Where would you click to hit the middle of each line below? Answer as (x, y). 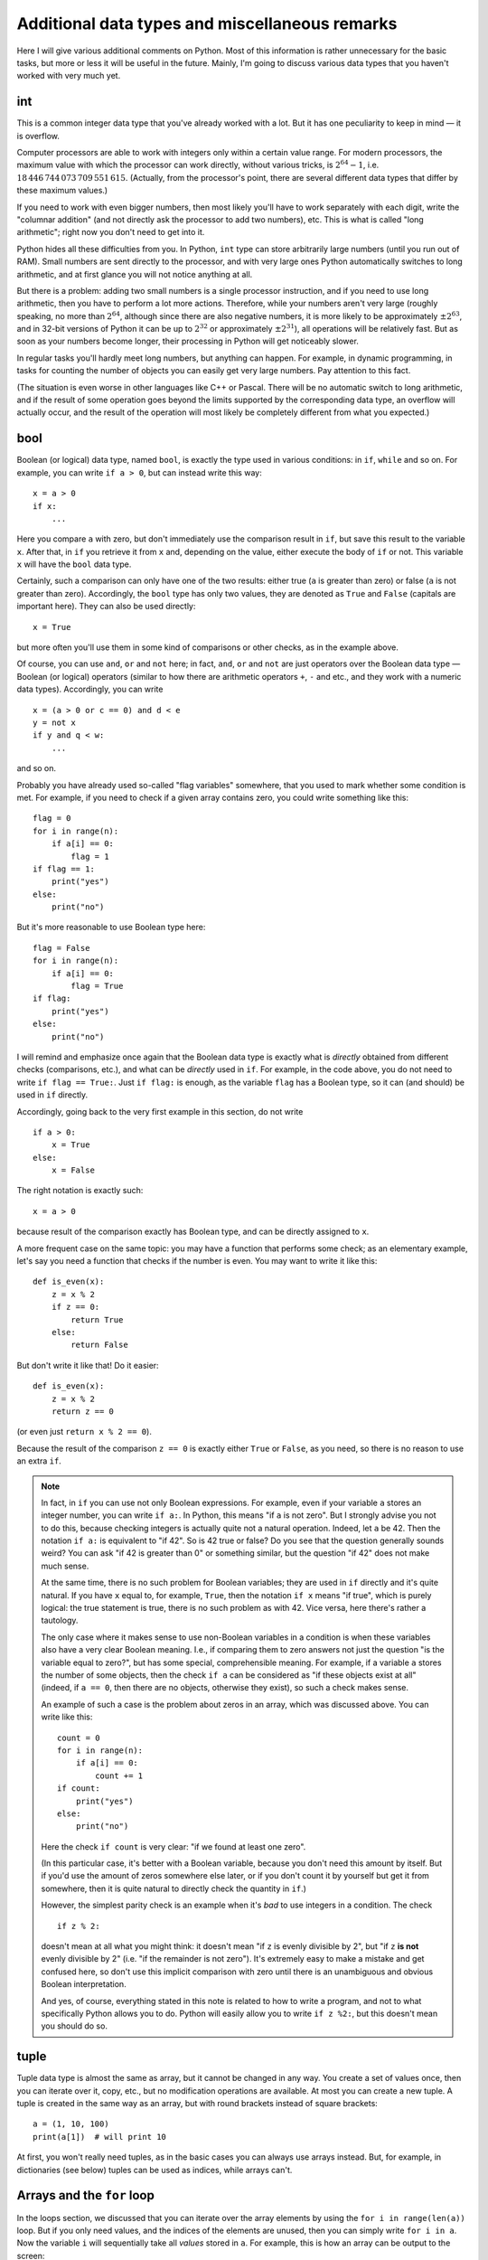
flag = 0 (52, 819)
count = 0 (79, 1737)
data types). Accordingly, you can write (90, 689)
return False (99, 1345)
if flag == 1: (64, 869)
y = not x (54, 722)
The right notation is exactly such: (80, 1191)
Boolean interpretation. (84, 1984)
